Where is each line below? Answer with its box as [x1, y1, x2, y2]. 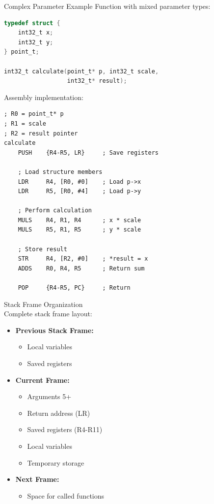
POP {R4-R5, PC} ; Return [18, 284, 131, 292]
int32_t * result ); [67, 77, 127, 85]
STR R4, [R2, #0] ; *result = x [18, 255, 148, 263]
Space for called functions [27, 490, 105, 501]
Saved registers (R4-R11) [27, 424, 103, 435]
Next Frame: [15, 474, 59, 484]
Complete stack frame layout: [4, 308, 92, 319]
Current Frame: [15, 374, 70, 385]
